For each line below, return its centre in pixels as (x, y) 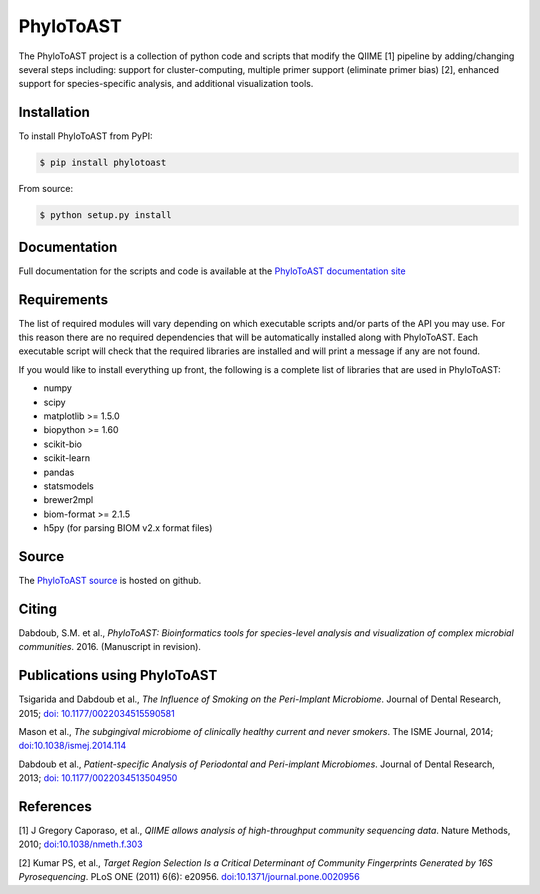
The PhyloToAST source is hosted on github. (110, 580)
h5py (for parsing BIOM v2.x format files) (128, 528)
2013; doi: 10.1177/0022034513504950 (98, 778)
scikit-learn (66, 458)
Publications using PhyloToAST (118, 675)
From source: (46, 189)
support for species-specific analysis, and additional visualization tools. (166, 84)
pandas (59, 472)
